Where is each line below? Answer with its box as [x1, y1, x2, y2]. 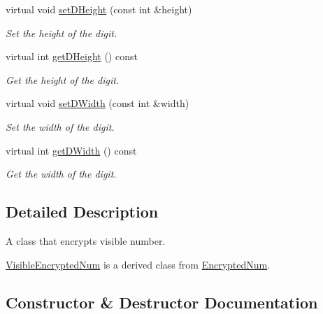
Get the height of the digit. [6, 72, 120, 87]
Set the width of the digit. [6, 119, 115, 134]
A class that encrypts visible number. [6, 233, 166, 248]
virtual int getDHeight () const [6, 49, 138, 64]
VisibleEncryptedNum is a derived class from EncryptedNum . [6, 257, 271, 271]
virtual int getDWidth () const [6, 143, 137, 157]
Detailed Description [6, 201, 159, 222]
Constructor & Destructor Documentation [6, 291, 318, 313]
